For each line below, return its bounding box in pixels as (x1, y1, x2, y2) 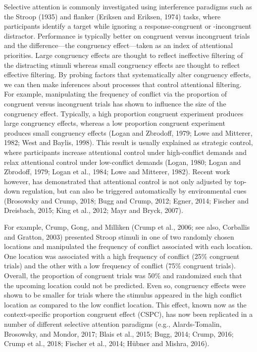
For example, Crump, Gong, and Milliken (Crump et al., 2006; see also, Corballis (4, 222, 250, 232)
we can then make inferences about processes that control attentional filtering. (4, 79, 242, 89)
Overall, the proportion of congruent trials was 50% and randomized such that (4, 270, 242, 281)
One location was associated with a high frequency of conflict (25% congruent (4, 251, 240, 261)
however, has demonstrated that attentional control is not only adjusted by (4, 176, 232, 186)
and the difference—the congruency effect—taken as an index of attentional (4, 40, 233, 50)
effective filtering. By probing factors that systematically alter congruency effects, (4, 69, 251, 80)
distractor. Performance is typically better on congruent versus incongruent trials (4, 30, 250, 41)
